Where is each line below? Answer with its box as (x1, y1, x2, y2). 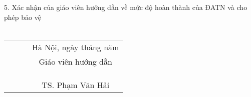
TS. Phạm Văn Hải (42, 79, 110, 91)
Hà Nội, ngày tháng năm (32, 41, 119, 53)
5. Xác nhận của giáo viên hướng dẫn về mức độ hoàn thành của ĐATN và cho (4, 2, 247, 12)
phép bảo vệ (4, 11, 41, 22)
